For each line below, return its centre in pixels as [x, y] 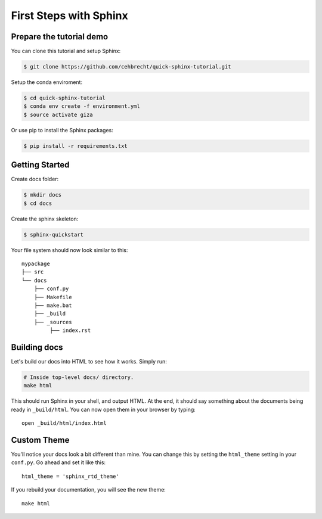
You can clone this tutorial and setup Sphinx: [66, 51]
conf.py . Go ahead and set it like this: [58, 462]
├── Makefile [53, 297]
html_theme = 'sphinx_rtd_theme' [70, 476]
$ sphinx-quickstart [53, 234]
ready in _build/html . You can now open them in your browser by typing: [103, 409]
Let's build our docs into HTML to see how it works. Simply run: [89, 362]
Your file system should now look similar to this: [69, 250]
